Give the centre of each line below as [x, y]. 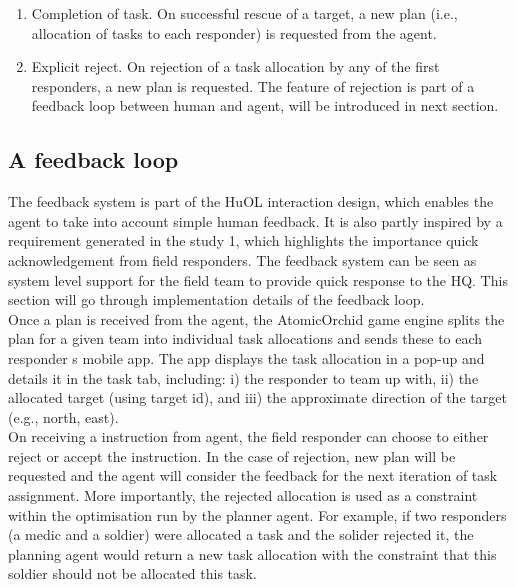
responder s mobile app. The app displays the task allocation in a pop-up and [246, 357]
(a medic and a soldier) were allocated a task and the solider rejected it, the [241, 534]
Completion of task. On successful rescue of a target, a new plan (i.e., [244, 13]
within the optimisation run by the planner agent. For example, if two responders [257, 514]
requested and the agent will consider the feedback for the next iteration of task [253, 475]
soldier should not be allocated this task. [132, 573]
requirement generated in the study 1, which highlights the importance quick [243, 240]
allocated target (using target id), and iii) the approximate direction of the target [257, 397]
